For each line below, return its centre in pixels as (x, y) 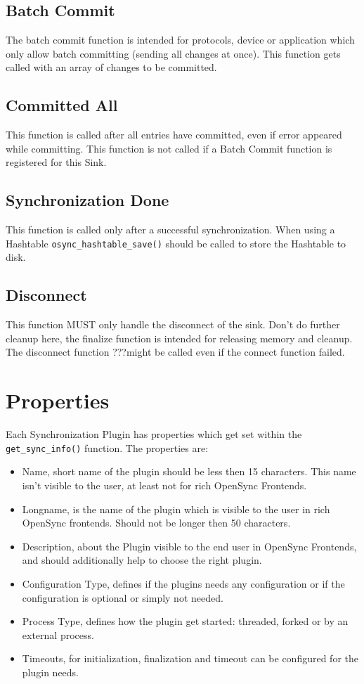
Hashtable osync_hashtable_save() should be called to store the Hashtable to (176, 243)
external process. (58, 634)
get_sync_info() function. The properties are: (107, 447)
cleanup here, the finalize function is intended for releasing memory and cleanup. (179, 338)
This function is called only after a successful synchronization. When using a (170, 230)
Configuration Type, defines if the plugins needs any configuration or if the (183, 583)
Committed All (62, 105)
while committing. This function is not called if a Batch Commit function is (169, 148)
